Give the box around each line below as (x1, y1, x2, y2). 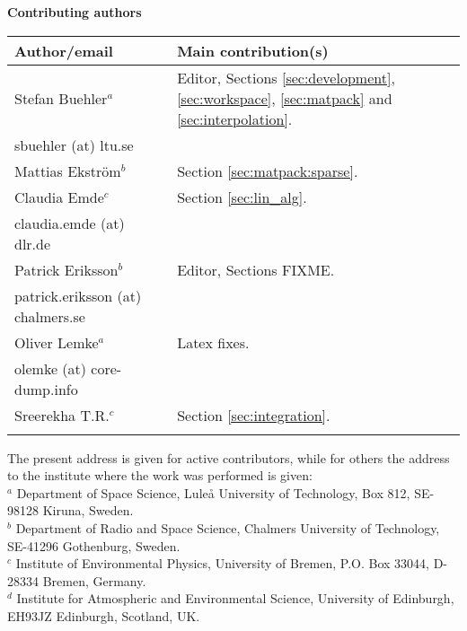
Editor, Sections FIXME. (177, 259, 335, 280)
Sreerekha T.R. (14, 404, 110, 425)
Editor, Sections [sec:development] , (177, 66, 395, 88)
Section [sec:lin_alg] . (177, 186, 307, 207)
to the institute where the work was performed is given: (7, 466, 313, 485)
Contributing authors (7, 3, 142, 21)
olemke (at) (14, 357, 86, 379)
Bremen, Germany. (42, 571, 146, 590)
